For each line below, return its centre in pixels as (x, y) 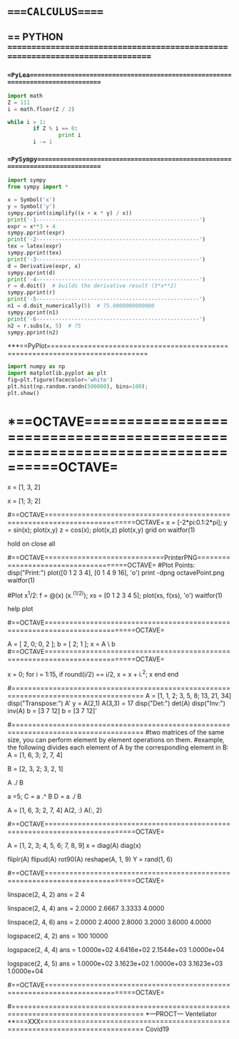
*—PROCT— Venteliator (181, 1014)
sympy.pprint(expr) (36, 233)
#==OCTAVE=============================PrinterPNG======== (119, 557)
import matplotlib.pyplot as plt (57, 373)
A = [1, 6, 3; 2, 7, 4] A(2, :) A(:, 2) (55, 810)
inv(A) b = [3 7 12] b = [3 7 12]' (52, 711)
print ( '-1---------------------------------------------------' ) (106, 220)
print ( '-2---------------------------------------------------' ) (106, 240)
